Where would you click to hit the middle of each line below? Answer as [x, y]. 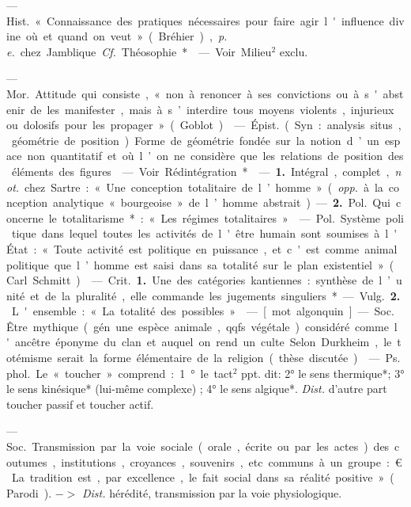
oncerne [25, 217]
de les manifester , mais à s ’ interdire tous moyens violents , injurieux [212, 109]
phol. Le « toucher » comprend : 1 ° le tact [120, 373]
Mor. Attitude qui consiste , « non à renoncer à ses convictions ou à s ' [192, 93]
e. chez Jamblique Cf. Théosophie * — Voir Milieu [139, 51]
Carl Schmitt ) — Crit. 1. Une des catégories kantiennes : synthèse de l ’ [198, 280]
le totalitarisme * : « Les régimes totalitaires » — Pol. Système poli [226, 217]
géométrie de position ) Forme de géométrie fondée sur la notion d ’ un [195, 140]
